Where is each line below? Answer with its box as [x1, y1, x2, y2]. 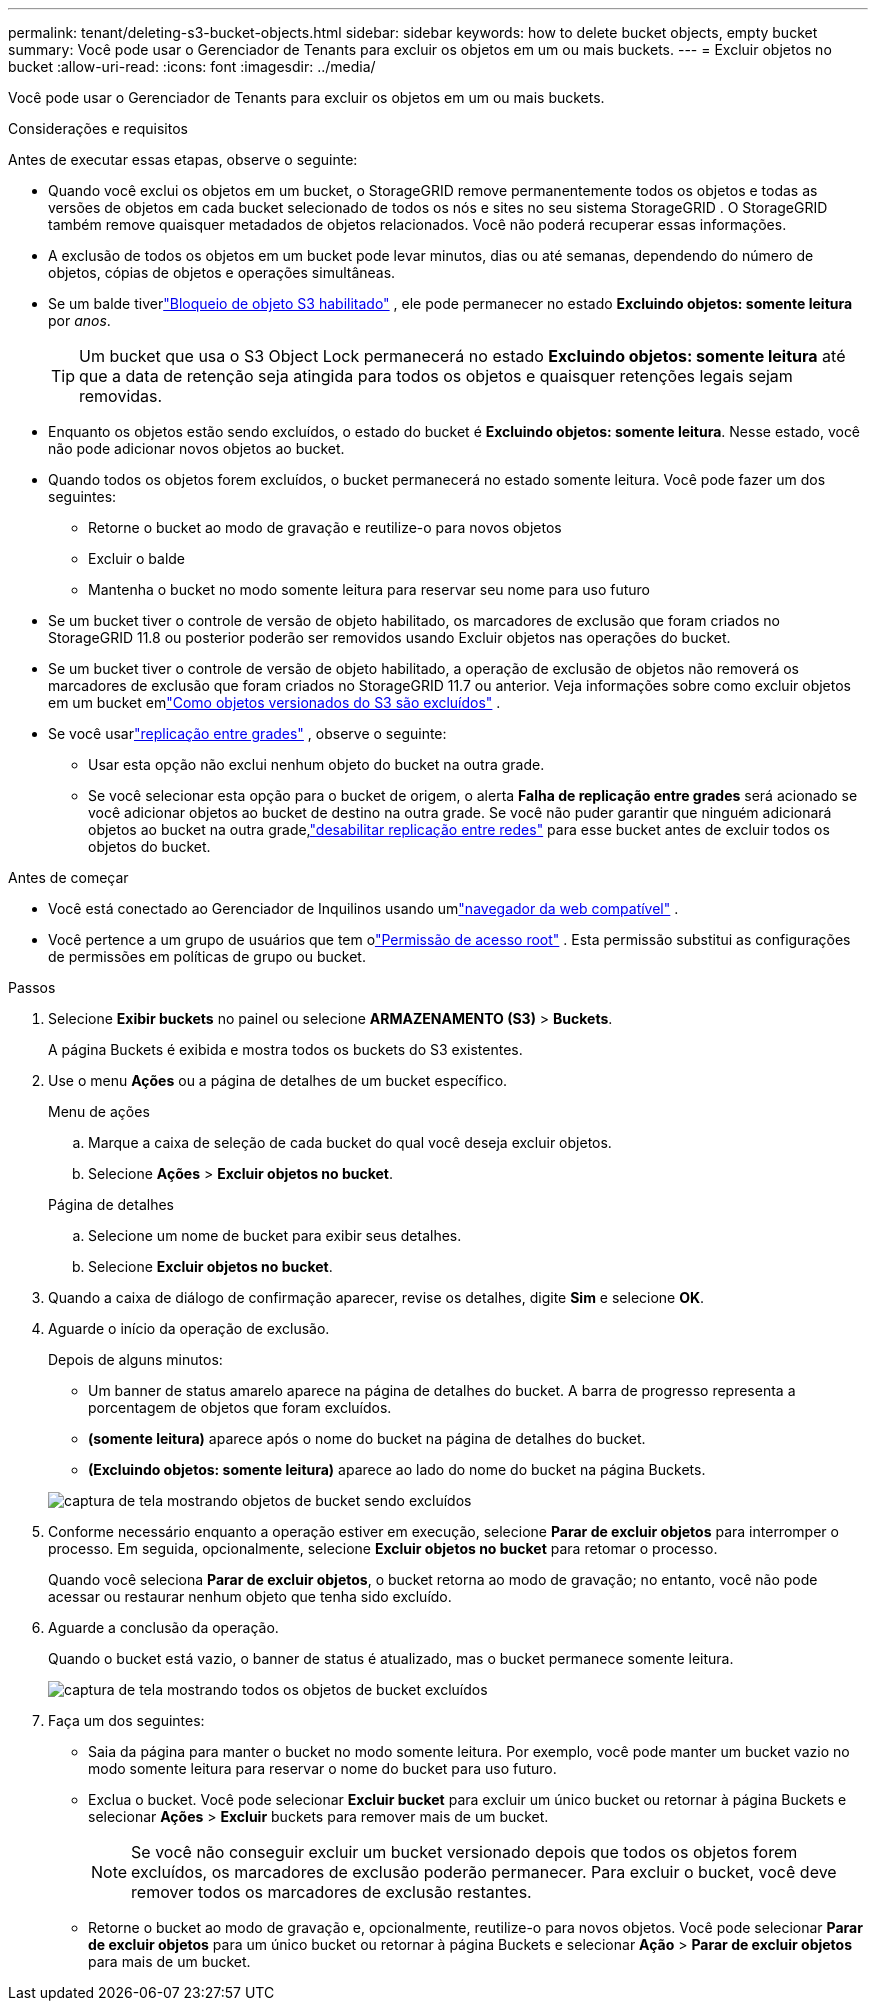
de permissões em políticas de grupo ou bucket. [48, 948, 366, 965]
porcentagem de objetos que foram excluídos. [88, 1399, 392, 1416]
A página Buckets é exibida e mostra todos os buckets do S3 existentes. [48, 1041, 523, 1058]
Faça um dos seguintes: [48, 1712, 205, 1729]
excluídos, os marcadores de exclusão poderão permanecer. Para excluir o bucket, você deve [131, 1862, 837, 1882]
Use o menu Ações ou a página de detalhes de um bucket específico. [48, 1072, 508, 1089]
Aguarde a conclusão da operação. [48, 1619, 279, 1636]
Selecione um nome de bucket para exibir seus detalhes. [88, 1227, 462, 1244]
